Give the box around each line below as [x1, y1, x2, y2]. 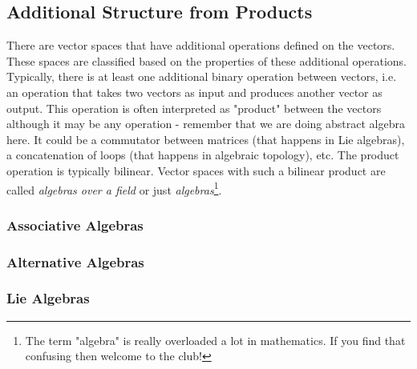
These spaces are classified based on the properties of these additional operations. [6, 52, 407, 69]
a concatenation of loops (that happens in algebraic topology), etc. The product [6, 146, 399, 163]
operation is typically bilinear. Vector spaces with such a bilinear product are [6, 162, 386, 178]
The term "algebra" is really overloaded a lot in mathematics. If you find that [25, 331, 406, 348]
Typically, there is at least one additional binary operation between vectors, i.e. [6, 68, 397, 85]
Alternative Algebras [6, 251, 144, 271]
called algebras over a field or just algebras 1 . [6, 178, 222, 198]
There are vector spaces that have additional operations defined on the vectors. [6, 37, 395, 54]
